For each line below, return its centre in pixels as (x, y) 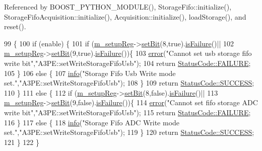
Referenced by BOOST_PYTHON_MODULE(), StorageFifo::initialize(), (118, 7)
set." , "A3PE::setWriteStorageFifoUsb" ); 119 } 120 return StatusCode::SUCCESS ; (129, 132)
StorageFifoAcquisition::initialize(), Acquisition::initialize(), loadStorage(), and (125, 16)
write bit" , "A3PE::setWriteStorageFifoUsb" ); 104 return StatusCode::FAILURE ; (127, 63)
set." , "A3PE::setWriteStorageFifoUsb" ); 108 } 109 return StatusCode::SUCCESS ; (129, 83)
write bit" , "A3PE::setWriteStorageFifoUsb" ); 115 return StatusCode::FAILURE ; (127, 112)
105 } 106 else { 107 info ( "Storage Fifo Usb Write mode (90, 73)
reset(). (15, 26)
